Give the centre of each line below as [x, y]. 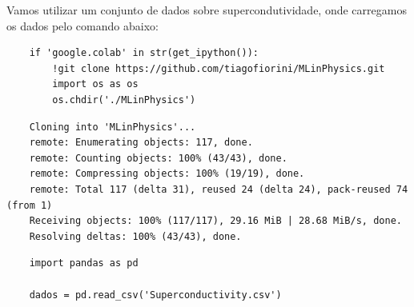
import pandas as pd [84, 263]
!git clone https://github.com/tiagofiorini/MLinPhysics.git [219, 68]
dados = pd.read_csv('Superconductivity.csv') [155, 295]
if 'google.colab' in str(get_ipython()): [144, 53]
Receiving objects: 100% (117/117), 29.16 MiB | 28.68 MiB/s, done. [215, 221]
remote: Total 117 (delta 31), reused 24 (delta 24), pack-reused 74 [219, 189]
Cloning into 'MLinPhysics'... [113, 127]
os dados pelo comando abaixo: [82, 25]
